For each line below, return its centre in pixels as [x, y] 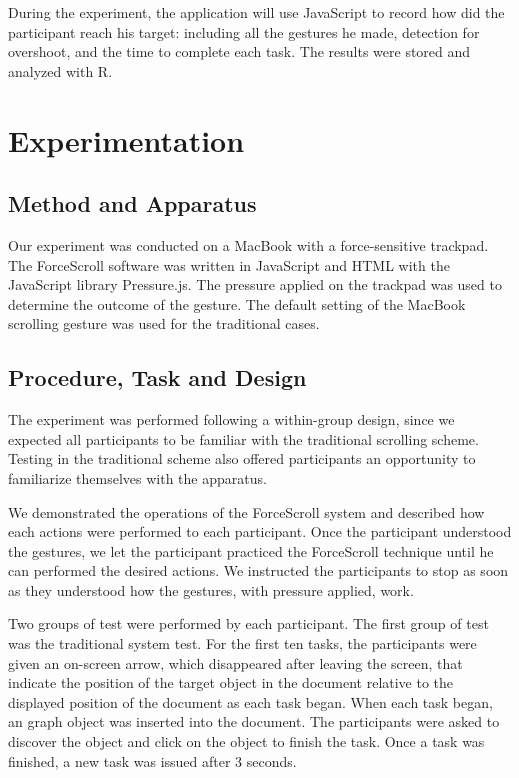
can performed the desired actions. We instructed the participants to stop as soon [258, 570]
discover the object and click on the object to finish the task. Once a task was [246, 741]
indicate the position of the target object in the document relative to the [231, 682]
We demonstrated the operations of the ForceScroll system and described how [246, 511]
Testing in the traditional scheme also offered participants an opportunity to [242, 458]
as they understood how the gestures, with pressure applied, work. [211, 589]
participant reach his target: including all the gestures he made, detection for [244, 31]
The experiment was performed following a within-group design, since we [231, 419]
